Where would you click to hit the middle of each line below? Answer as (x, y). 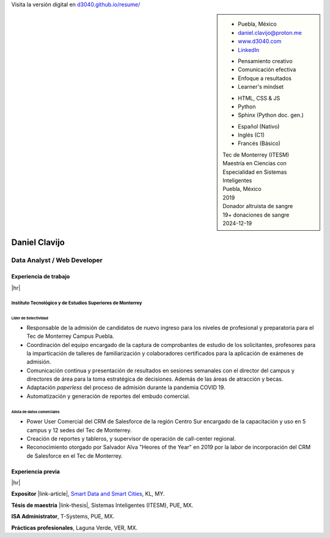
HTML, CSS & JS (259, 98)
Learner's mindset (261, 87)
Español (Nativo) (259, 126)
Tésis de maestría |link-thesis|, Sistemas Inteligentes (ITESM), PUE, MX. (102, 505)
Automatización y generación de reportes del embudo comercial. (108, 396)
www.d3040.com (260, 41)
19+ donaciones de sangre (256, 215)
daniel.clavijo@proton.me (270, 32)
